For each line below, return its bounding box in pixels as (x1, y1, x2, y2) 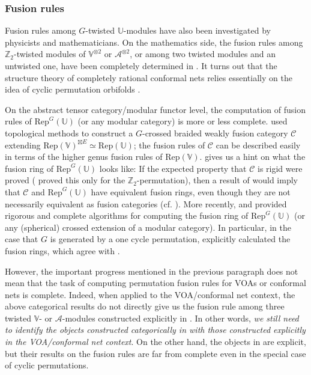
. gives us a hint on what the (199, 150, 306, 163)
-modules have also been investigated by (123, 24, 271, 37)
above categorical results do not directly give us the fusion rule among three (5, 300, 285, 312)
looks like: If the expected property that (99, 162, 247, 174)
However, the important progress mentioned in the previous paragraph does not (5, 264, 298, 277)
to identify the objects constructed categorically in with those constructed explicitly (5, 323, 306, 336)
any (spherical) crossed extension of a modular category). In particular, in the (5, 221, 291, 233)
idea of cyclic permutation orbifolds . (5, 83, 140, 96)
